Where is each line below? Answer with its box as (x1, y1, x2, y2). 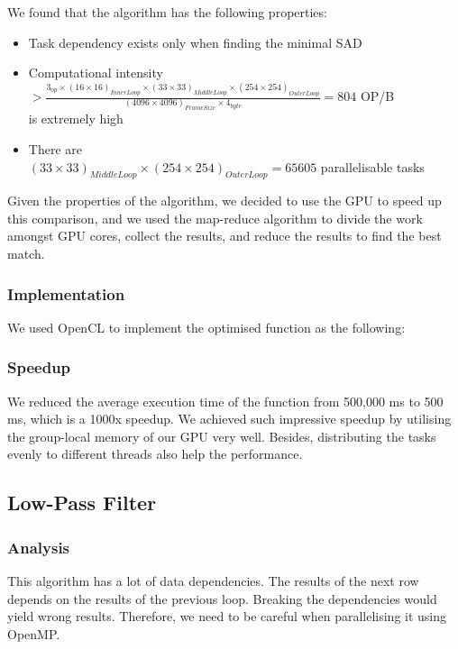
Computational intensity (28, 63, 163, 82)
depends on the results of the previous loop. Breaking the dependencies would (7, 589, 437, 608)
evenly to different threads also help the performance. (7, 444, 303, 463)
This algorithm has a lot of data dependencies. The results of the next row (7, 571, 419, 590)
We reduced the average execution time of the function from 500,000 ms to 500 (7, 391, 444, 410)
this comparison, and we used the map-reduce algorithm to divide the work (7, 208, 423, 227)
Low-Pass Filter (7, 489, 157, 516)
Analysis (7, 535, 70, 558)
